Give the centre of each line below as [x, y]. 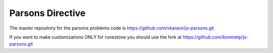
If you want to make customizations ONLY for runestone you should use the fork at [96, 37]
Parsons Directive [48, 13]
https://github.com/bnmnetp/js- [216, 37]
